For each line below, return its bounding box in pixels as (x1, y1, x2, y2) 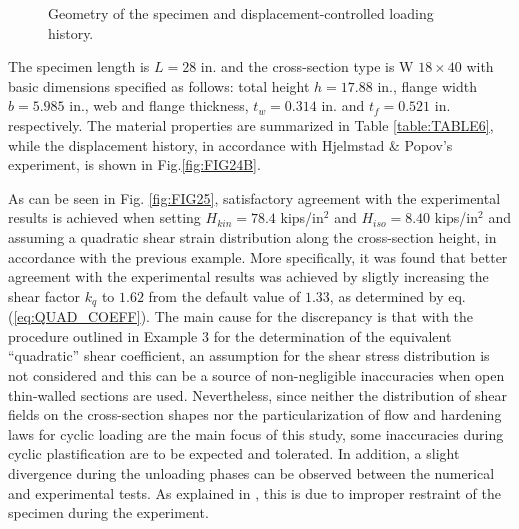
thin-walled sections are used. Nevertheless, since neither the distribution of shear (8, 384, 507, 405)
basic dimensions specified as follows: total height (8, 75, 310, 96)
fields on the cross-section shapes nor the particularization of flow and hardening (8, 404, 502, 425)
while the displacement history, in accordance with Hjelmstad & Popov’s (8, 134, 453, 155)
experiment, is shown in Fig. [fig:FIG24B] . (8, 154, 261, 175)
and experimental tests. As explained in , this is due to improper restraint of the (8, 482, 502, 503)
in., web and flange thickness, (69, 95, 249, 116)
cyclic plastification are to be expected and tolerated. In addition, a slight (8, 443, 460, 464)
